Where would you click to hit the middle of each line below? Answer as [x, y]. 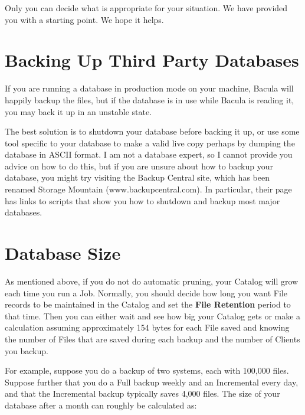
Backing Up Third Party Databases [152, 60]
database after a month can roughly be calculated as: [101, 405]
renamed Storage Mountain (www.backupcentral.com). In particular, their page [148, 189]
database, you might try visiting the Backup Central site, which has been [137, 177]
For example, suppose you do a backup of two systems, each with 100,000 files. [147, 370]
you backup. [27, 350]
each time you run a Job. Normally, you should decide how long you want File [146, 293]
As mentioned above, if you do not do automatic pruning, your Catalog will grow [152, 281]
